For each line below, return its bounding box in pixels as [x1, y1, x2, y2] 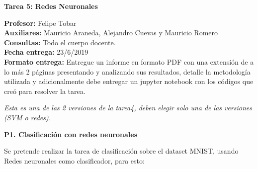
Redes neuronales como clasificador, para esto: [4, 155, 145, 166]
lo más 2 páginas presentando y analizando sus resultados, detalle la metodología [4, 66, 251, 77]
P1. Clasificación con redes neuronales [4, 129, 138, 139]
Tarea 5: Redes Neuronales [4, 1, 98, 11]
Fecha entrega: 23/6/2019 [4, 47, 88, 57]
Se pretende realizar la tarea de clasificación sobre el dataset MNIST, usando [4, 146, 239, 156]
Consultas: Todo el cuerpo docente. [4, 37, 116, 47]
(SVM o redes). [4, 112, 51, 122]
